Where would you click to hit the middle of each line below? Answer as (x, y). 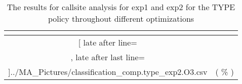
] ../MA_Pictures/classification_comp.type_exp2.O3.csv (108, 72)
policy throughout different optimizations (121, 18)
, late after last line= (108, 57)
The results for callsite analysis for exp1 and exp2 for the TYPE (121, 7)
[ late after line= (108, 42)
